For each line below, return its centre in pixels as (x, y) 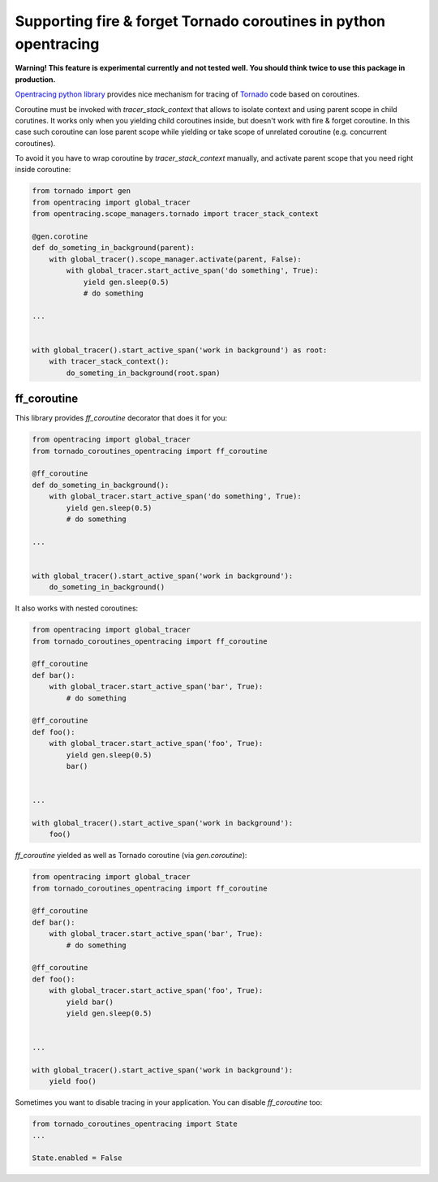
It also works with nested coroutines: (77, 608)
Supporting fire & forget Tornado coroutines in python (200, 21)
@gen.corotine (60, 237)
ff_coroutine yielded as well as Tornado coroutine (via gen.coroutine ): (131, 856)
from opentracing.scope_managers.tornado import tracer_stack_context (176, 214)
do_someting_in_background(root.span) (143, 373)
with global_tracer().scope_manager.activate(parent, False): (175, 259)
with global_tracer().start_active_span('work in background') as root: (180, 350)
